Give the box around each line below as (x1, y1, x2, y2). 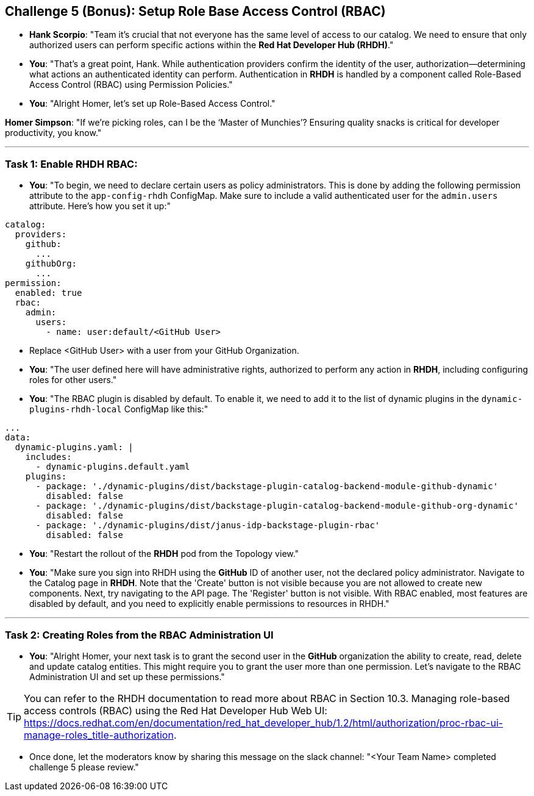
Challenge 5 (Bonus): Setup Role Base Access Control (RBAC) (5, 4, 386, 19)
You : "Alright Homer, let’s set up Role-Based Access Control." (29, 98, 276, 109)
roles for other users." (29, 375, 117, 385)
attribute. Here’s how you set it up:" (29, 201, 171, 212)
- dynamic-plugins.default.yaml (35, 462, 190, 472)
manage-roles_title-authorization (24, 728, 174, 741)
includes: (25, 452, 72, 462)
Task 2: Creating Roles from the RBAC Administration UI (5, 628, 274, 641)
